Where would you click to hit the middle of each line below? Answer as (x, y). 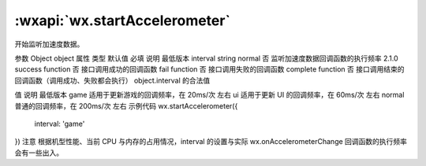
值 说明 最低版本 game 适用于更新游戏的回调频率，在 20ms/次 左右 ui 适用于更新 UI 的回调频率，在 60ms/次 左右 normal (209, 95)
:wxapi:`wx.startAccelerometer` (122, 20)
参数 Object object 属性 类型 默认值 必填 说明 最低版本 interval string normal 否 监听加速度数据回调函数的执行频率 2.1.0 (206, 58)
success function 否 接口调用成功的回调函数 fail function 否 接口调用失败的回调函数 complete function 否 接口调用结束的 (210, 69)
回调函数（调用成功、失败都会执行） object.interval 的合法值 (112, 80)
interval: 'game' (60, 124)
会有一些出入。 (39, 153)
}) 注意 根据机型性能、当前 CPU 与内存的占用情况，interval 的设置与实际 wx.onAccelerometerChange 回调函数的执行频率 (211, 142)
